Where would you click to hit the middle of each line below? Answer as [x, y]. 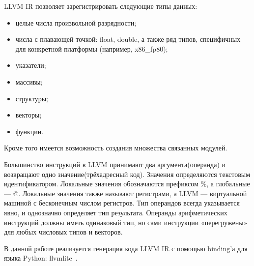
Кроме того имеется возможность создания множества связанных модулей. [116, 148]
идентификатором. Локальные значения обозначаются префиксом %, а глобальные [127, 184]
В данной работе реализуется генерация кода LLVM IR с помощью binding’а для [126, 248]
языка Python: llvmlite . [41, 258]
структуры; [32, 98]
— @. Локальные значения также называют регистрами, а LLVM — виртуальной [126, 193]
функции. [29, 131]
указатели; [31, 65]
